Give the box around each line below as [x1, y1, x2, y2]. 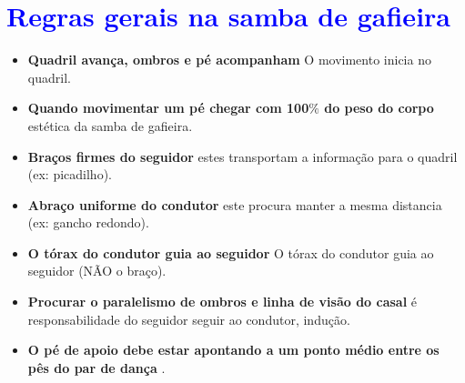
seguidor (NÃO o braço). [27, 261, 167, 280]
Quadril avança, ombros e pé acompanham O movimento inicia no [27, 50, 431, 69]
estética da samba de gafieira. [27, 116, 193, 135]
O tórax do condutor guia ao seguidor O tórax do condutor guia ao [27, 243, 434, 262]
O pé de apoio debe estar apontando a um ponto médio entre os [27, 340, 440, 359]
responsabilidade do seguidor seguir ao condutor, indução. [27, 309, 350, 328]
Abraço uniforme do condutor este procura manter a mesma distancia [27, 195, 442, 214]
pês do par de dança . [27, 358, 166, 377]
